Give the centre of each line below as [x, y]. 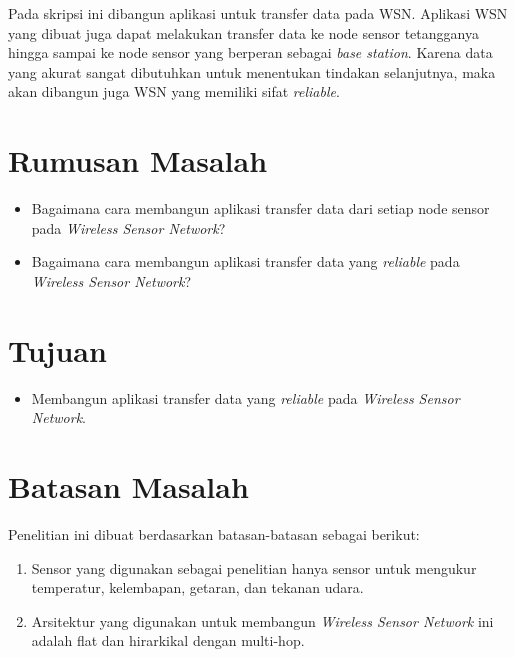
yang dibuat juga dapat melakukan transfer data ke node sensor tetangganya [243, 32]
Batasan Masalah [128, 485]
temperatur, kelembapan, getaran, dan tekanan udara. [197, 587]
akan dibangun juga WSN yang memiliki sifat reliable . [174, 91]
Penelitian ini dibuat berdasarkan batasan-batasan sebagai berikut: [214, 533]
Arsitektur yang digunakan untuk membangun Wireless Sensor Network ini [262, 620]
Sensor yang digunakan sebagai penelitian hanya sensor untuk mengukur [254, 567]
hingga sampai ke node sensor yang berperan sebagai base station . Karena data [250, 52]
